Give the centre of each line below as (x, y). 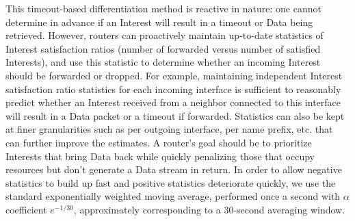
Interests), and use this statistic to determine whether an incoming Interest (163, 62)
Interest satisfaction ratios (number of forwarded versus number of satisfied (163, 48)
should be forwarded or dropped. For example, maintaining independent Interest (174, 75)
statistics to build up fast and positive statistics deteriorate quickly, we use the (171, 182)
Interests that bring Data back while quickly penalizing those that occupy (160, 156)
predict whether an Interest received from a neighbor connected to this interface (173, 102)
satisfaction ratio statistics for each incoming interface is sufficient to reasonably (173, 89)
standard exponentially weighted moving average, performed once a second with (173, 196)
